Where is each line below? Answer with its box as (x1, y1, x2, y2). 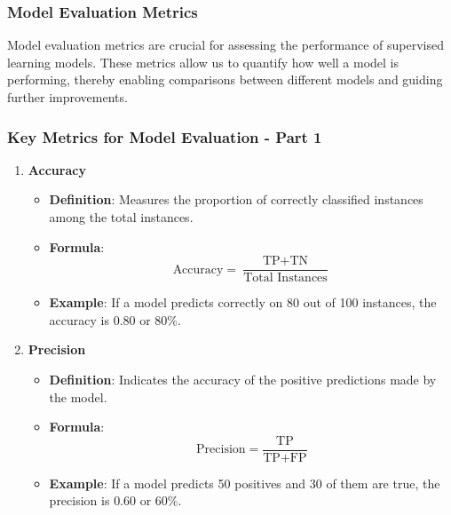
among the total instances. (49, 208, 194, 226)
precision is (49, 491, 110, 510)
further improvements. (7, 88, 128, 106)
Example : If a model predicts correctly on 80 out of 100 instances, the (49, 293, 437, 312)
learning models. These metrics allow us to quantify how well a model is (7, 52, 400, 71)
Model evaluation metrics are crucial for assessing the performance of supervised (7, 36, 444, 54)
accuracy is (49, 310, 109, 329)
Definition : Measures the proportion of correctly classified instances (49, 190, 423, 209)
